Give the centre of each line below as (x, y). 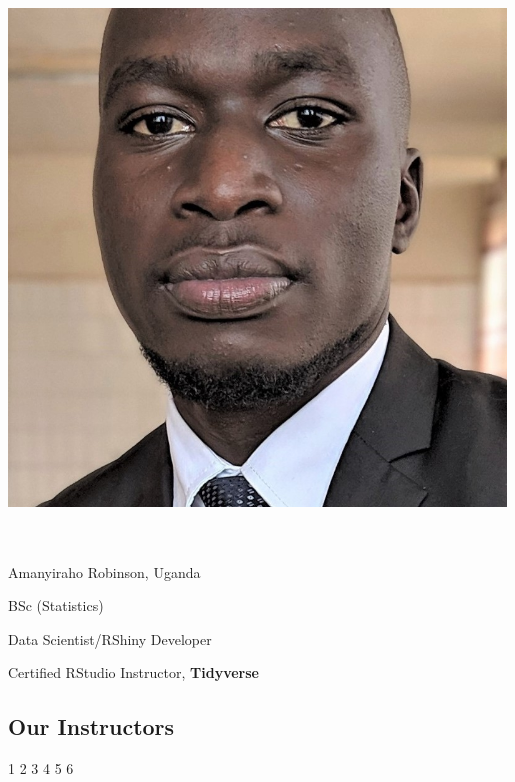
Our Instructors (91, 726)
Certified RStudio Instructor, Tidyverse (133, 672)
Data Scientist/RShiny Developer (110, 638)
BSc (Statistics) (56, 605)
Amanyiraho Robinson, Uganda (104, 571)
